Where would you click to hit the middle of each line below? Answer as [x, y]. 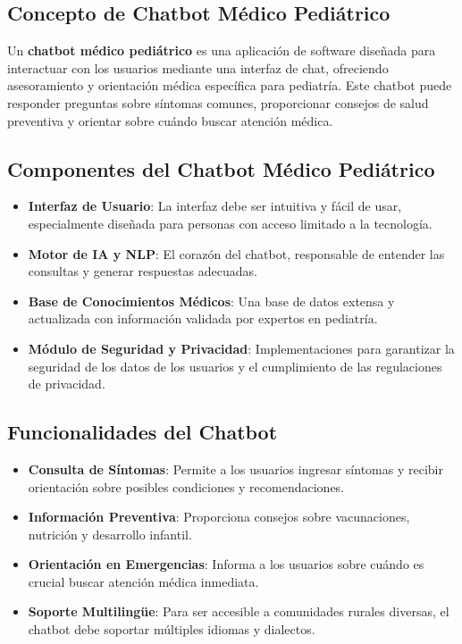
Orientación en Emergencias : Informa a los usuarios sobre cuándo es [226, 564]
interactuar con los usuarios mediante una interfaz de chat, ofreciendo [198, 67]
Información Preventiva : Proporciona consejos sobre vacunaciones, [219, 517]
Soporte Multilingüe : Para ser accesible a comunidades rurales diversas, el [239, 611]
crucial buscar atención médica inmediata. [143, 581]
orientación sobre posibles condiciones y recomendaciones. [186, 486]
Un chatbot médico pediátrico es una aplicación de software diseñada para [222, 50]
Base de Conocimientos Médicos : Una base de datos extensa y [211, 301]
